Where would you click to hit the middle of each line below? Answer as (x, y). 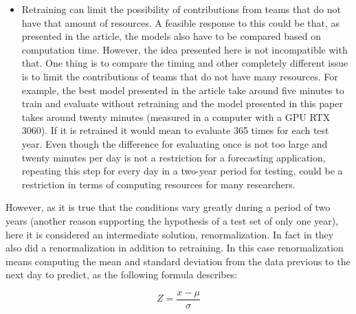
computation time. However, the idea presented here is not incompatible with (185, 49)
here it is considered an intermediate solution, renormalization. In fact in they (170, 234)
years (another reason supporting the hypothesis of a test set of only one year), (172, 220)
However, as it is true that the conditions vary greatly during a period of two (168, 207)
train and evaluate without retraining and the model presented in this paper (182, 103)
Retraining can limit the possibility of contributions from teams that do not (181, 9)
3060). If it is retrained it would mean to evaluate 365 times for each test (175, 130)
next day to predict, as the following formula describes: (122, 274)
